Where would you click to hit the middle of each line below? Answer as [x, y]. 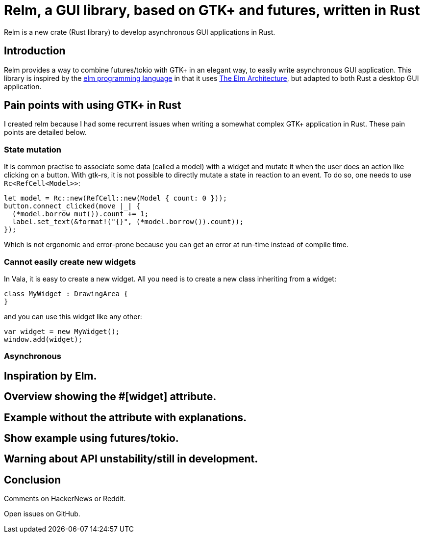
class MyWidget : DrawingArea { [66, 294]
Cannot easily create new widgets [70, 262]
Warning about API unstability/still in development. [131, 459]
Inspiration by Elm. [50, 376]
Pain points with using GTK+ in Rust [93, 105]
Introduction [35, 51]
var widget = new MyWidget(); [62, 331]
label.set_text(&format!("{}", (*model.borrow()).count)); [128, 222]
